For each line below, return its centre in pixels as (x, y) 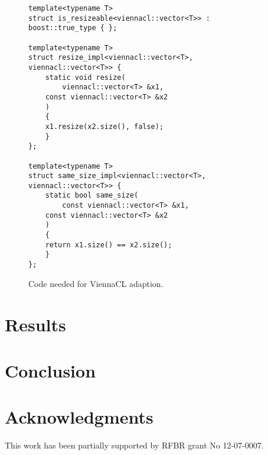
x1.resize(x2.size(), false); (104, 126)
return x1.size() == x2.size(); (109, 245)
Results (35, 324)
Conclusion (50, 370)
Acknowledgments (79, 417)
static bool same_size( (92, 196)
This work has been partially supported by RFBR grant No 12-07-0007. (134, 445)
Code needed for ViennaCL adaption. (96, 283)
